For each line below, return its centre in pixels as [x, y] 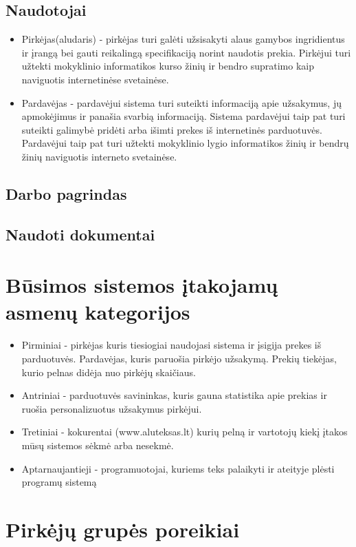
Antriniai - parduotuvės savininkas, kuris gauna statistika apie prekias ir [174, 395]
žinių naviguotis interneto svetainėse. [99, 156]
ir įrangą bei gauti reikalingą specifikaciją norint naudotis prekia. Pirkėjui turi [186, 52]
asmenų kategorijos [98, 312]
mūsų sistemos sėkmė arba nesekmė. [98, 445]
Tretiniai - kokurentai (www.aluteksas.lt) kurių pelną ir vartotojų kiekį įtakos [185, 432]
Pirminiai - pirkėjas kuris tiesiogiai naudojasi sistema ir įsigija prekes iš [171, 345]
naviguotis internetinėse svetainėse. [95, 79]
